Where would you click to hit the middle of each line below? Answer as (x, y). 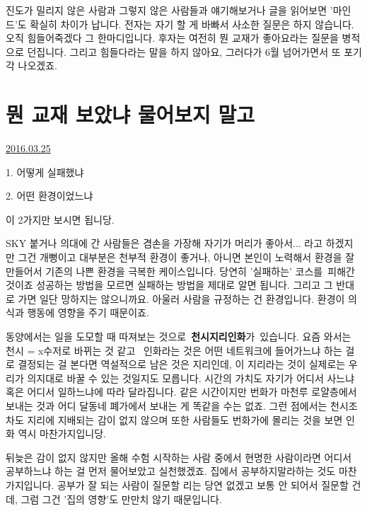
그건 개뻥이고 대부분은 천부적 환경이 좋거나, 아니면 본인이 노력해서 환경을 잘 (186, 257)
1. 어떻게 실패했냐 (45, 172)
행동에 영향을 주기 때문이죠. (88, 312)
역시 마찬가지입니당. (62, 434)
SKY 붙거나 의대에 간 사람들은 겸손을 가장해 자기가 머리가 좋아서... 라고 (164, 243)
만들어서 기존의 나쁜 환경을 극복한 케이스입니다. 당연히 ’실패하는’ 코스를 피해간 (180, 271)
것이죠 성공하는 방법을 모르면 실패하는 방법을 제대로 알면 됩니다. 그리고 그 (169, 285)
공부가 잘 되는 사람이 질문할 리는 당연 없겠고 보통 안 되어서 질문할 (203, 484)
